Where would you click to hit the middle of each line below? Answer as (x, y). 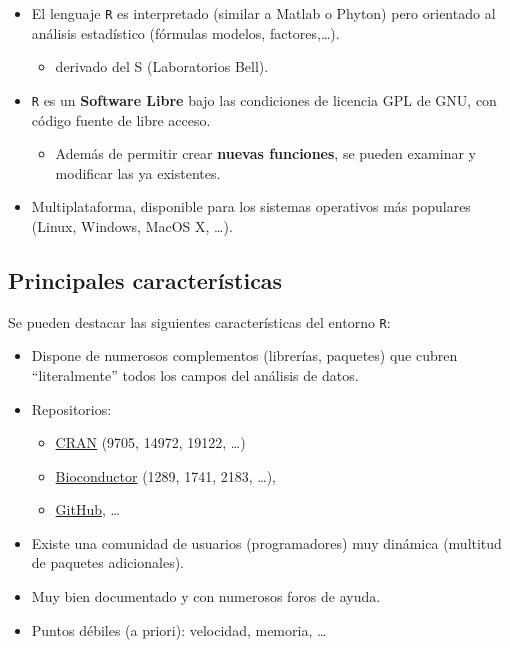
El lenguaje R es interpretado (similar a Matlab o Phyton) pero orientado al (263, 13)
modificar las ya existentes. (138, 172)
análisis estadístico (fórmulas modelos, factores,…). (185, 32)
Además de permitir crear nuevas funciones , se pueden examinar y (265, 153)
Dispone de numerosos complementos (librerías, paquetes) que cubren (244, 355)
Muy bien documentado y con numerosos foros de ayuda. (206, 596)
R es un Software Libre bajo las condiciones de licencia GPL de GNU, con (264, 99)
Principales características (145, 279)
